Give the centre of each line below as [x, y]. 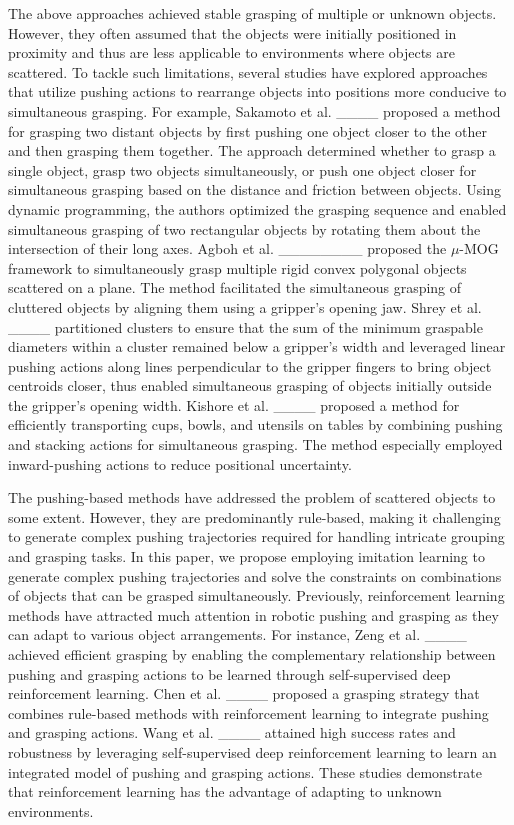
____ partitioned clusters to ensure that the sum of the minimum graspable [245, 326]
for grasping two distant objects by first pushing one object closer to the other [247, 130]
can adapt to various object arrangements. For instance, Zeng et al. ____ [237, 634]
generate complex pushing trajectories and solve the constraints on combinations [255, 575]
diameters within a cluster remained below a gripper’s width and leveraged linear [257, 346]
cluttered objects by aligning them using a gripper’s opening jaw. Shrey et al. [245, 306]
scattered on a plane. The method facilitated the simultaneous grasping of [235, 287]
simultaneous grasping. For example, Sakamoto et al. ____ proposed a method [254, 110]
